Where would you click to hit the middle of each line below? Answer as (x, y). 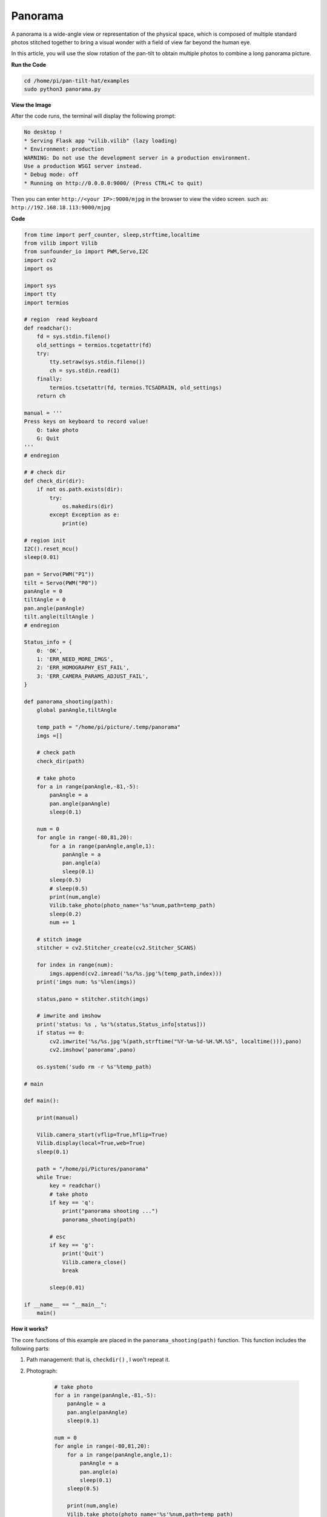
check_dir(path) (61, 761)
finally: (50, 379)
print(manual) (58, 1118)
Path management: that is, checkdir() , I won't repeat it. (98, 1360)
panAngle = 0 (43, 591)
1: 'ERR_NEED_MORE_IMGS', (75, 659)
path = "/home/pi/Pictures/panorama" (93, 1169)
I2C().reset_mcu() (51, 549)
